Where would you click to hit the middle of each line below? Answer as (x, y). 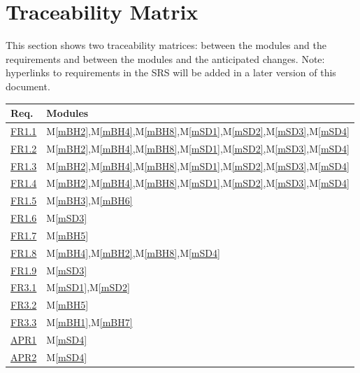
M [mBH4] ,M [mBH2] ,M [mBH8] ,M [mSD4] (133, 252)
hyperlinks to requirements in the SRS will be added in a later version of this (171, 72)
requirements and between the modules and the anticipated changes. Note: (165, 58)
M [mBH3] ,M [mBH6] (89, 200)
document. (28, 86)
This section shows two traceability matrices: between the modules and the (166, 45)
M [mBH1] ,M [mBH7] (89, 322)
